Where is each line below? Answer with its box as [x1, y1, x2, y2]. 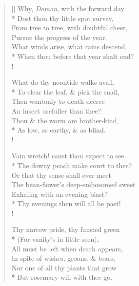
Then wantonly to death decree [11, 96, 105, 106]
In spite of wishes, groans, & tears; [11, 253, 115, 263]
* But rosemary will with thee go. [11, 272, 113, 282]
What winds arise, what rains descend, [11, 41, 127, 52]
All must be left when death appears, [11, 243, 123, 253]
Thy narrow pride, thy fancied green [11, 224, 120, 234]
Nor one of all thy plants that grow [11, 262, 117, 272]
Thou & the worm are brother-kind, [11, 115, 119, 125]
